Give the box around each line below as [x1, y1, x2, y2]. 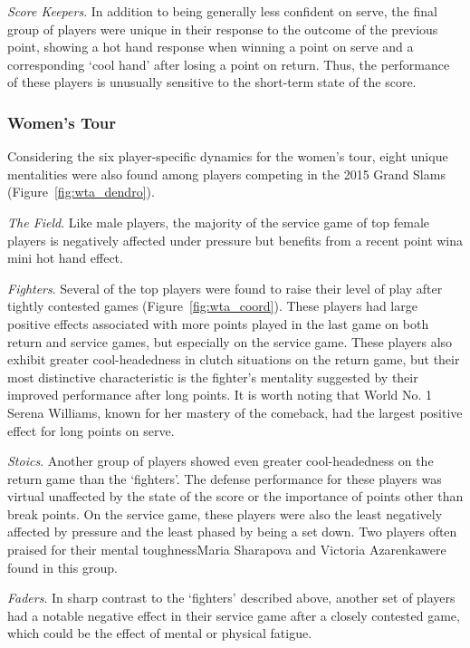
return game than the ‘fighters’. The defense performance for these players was [7, 469, 442, 488]
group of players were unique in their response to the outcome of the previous [7, 19, 438, 38]
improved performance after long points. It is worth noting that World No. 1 [7, 385, 433, 404]
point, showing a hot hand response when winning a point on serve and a [7, 37, 414, 56]
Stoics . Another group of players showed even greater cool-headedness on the [7, 451, 434, 470]
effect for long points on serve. [7, 421, 175, 440]
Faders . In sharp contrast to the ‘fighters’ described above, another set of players [7, 588, 456, 607]
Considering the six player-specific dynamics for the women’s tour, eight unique [7, 147, 448, 166]
